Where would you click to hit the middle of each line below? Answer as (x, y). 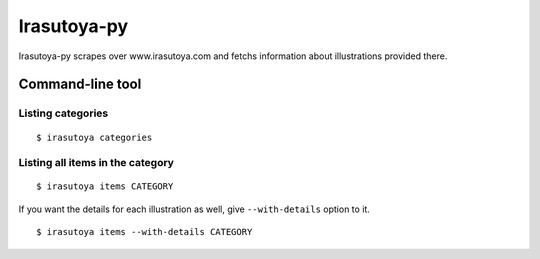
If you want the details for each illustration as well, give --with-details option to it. (194, 209)
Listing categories (63, 113)
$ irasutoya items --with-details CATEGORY (144, 232)
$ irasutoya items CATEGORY (105, 186)
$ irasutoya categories (94, 137)
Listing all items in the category (96, 163)
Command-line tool (80, 84)
